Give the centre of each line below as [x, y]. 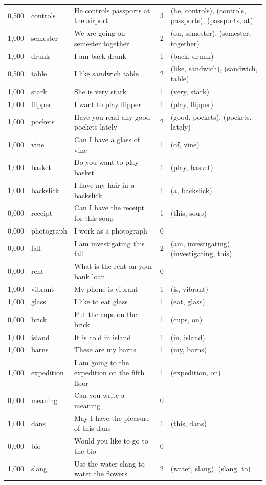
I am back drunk [100, 56]
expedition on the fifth [109, 372]
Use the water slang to [109, 463]
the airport [91, 20]
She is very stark [100, 91]
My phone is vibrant [106, 289]
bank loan [90, 276]
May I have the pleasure [112, 418]
